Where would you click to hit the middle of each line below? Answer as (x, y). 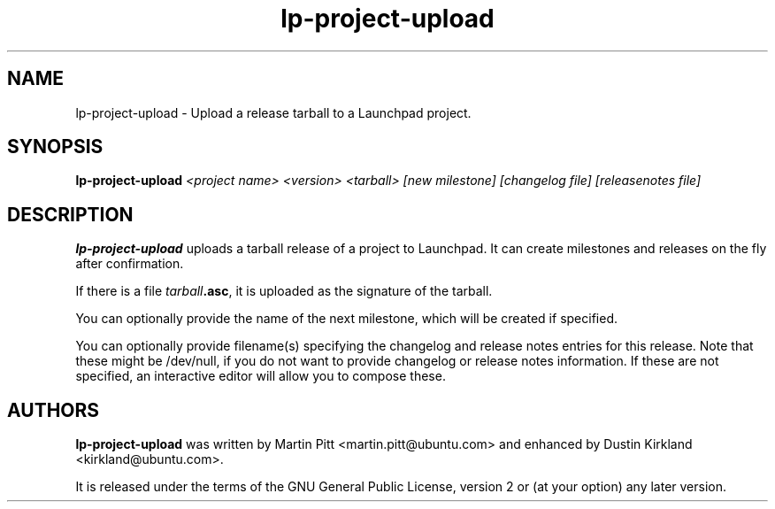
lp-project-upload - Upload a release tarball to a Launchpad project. (273, 112)
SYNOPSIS (55, 147)
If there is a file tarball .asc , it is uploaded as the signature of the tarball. (284, 291)
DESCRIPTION (70, 214)
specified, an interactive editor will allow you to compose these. (261, 376)
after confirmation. (130, 264)
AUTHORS (54, 410)
